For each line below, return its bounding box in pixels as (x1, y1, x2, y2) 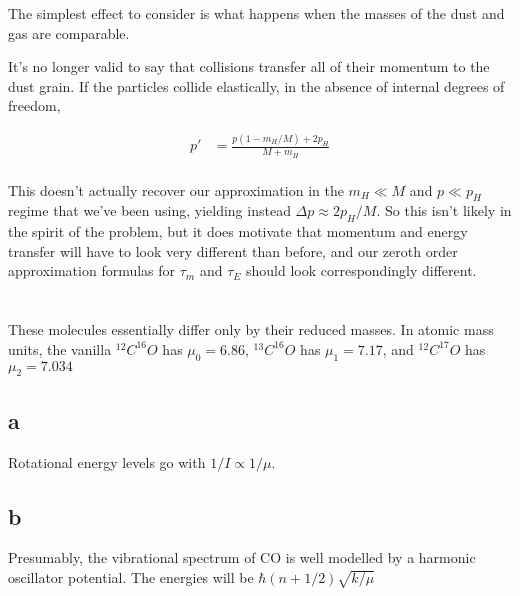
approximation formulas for (8, 260, 176, 281)
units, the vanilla (8, 338, 112, 359)
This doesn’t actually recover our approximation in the (8, 179, 344, 200)
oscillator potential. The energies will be (8, 566, 254, 587)
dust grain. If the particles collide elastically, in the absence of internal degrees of (8, 75, 505, 96)
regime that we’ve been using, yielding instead (8, 200, 291, 221)
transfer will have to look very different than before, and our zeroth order (8, 240, 458, 261)
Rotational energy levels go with (8, 451, 206, 472)
